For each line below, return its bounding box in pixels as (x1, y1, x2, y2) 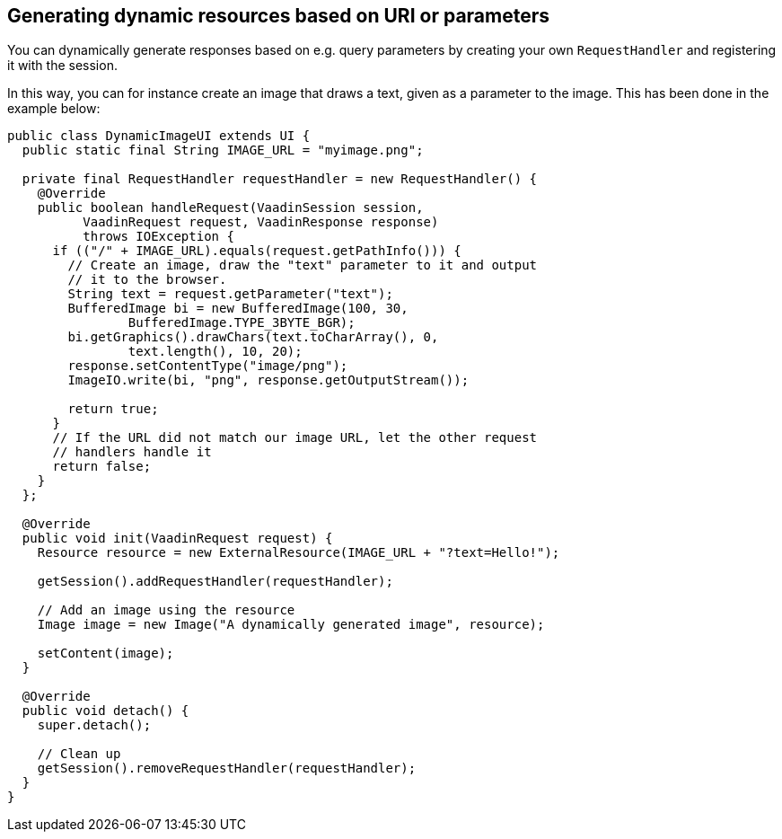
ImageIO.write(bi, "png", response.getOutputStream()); (67, 373, 470, 388)
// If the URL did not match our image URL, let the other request (52, 430, 538, 446)
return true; (67, 402, 159, 417)
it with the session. (7, 57, 118, 74)
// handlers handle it (52, 445, 212, 460)
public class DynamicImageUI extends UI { (7, 128, 311, 144)
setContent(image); (37, 646, 174, 661)
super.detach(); (37, 718, 152, 733)
